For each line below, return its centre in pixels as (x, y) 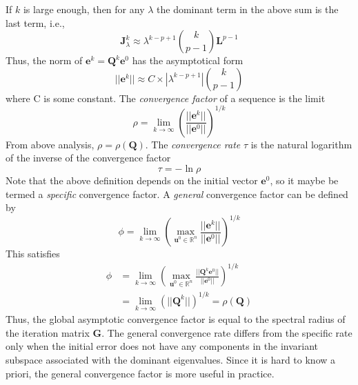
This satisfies (33, 254)
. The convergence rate (193, 144)
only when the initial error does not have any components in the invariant (162, 346)
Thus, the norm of (44, 60)
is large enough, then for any (84, 9)
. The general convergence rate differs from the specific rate (227, 332)
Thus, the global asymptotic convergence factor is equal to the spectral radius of (176, 319)
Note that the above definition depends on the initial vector (132, 180)
